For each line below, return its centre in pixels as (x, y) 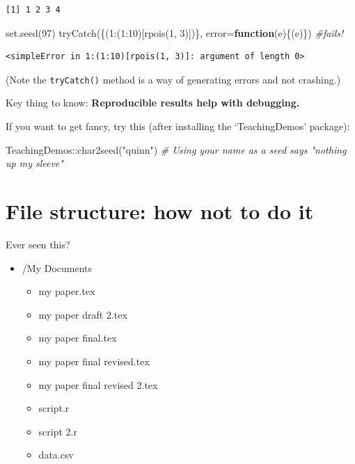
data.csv (56, 455)
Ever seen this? (38, 244)
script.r (54, 408)
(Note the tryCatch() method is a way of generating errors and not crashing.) (173, 79)
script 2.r (58, 431)
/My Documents (57, 267)
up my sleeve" (34, 163)
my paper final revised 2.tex (98, 384)
